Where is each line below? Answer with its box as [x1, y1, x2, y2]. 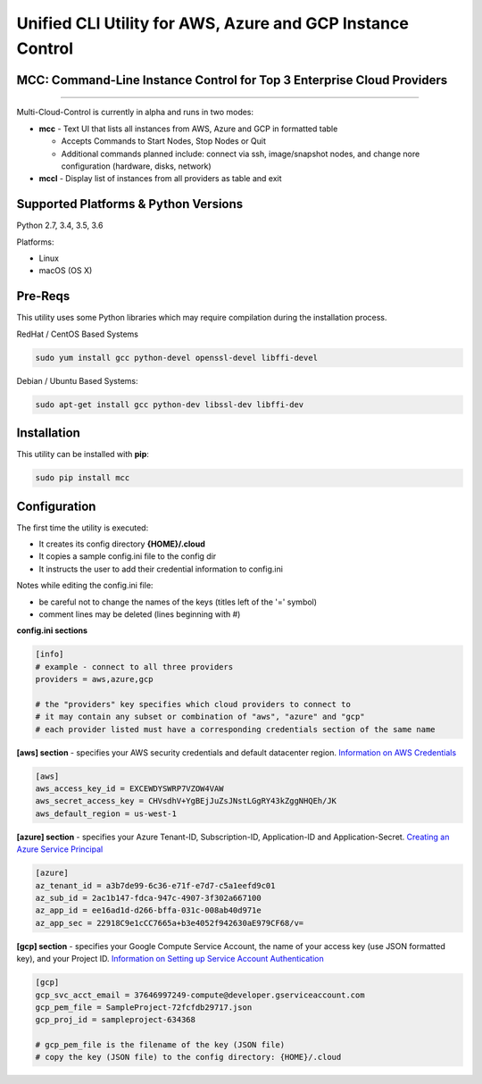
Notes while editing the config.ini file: [16, 580, 154, 591]
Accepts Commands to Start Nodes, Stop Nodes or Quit [61, 136, 267, 146]
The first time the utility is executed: [16, 522, 149, 533]
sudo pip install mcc [35, 473, 130, 483]
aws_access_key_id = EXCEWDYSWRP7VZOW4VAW [35, 784, 224, 794]
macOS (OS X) [38, 265, 93, 276]
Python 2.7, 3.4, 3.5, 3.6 [16, 220, 104, 231]
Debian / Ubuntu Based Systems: [16, 375, 138, 386]
